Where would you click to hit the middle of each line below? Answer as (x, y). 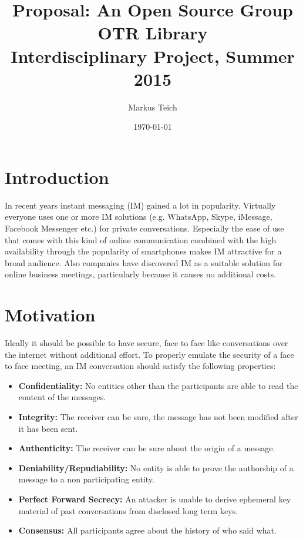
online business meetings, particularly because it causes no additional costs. (140, 274)
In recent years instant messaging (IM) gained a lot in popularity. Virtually (140, 205)
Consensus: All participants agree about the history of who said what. (147, 530)
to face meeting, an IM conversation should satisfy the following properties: (140, 366)
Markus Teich (153, 107)
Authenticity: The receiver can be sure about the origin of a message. (147, 448)
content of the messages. (62, 397)
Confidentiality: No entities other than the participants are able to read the (158, 385)
